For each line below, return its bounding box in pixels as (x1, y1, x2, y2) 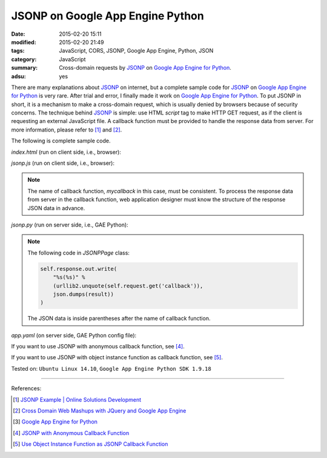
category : (11, 55, 37, 63)
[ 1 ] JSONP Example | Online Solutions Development (13, 396, 142, 403)
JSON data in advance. (27, 204, 85, 211)
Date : (11, 30, 25, 38)
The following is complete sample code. (11, 137, 111, 145)
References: (11, 385, 42, 392)
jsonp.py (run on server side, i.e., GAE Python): (11, 221, 128, 228)
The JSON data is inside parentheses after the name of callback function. (27, 315, 211, 322)
